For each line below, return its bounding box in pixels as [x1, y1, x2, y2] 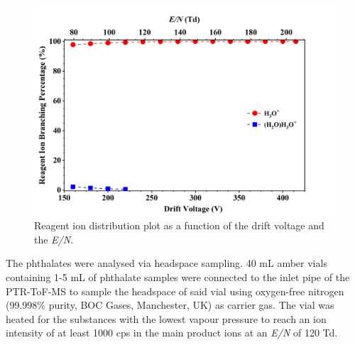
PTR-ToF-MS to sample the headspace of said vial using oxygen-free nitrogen [6, 283, 344, 298]
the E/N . [34, 231, 74, 246]
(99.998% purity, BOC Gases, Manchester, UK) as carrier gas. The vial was [6, 297, 334, 312]
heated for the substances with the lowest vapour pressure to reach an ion [6, 311, 327, 326]
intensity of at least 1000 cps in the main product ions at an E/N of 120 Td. [6, 325, 338, 340]
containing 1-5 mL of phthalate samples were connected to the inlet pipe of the [6, 270, 350, 285]
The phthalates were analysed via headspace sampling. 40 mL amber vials [6, 256, 327, 270]
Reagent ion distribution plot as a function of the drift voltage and [34, 218, 324, 233]
